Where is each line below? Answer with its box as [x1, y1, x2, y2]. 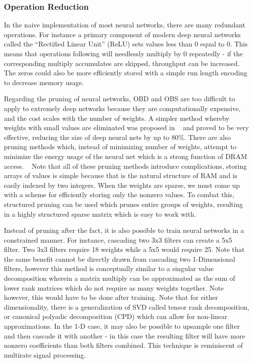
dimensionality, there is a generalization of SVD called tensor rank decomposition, [4, 301, 250, 312]
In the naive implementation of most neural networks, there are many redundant [4, 20, 245, 30]
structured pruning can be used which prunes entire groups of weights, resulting [4, 199, 243, 209]
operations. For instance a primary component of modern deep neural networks [4, 29, 241, 39]
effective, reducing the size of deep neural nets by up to [4, 132, 169, 142]
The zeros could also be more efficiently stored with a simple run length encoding [4, 68, 248, 78]
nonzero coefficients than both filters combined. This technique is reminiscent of [4, 340, 243, 350]
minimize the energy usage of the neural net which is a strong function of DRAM [4, 151, 247, 161]
